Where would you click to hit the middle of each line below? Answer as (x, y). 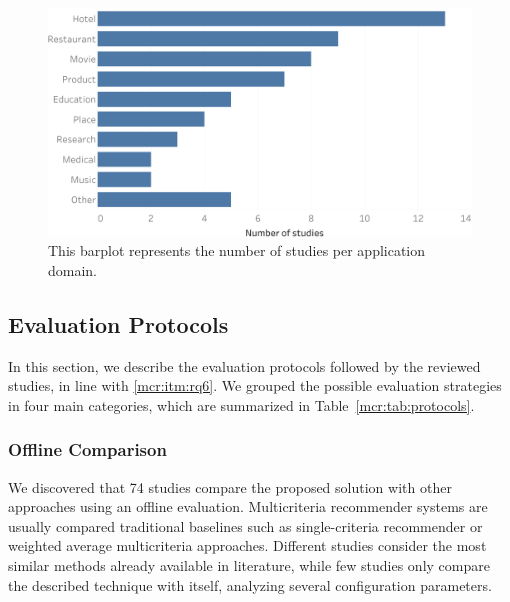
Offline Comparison (87, 449)
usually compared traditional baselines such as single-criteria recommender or (245, 525)
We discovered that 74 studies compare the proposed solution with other (230, 486)
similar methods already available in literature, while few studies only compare (249, 564)
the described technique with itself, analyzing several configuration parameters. (250, 584)
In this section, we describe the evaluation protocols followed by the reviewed (244, 365)
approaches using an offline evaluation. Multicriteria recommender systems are (248, 506)
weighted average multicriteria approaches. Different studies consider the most (247, 545)
